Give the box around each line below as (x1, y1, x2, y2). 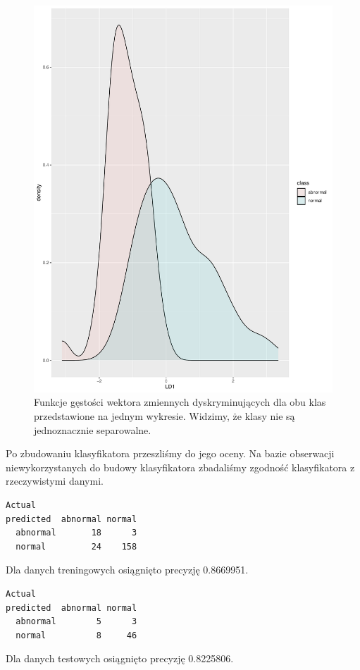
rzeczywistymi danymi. (6, 473, 104, 488)
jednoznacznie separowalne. (34, 422, 151, 437)
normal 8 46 (15, 630, 137, 640)
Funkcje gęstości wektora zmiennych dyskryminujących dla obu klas (34, 395, 326, 409)
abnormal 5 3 (15, 616, 137, 627)
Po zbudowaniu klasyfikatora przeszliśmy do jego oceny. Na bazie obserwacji (6, 446, 335, 461)
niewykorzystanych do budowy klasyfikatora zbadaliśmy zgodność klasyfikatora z (6, 459, 355, 474)
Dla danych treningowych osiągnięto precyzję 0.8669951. (6, 562, 249, 577)
